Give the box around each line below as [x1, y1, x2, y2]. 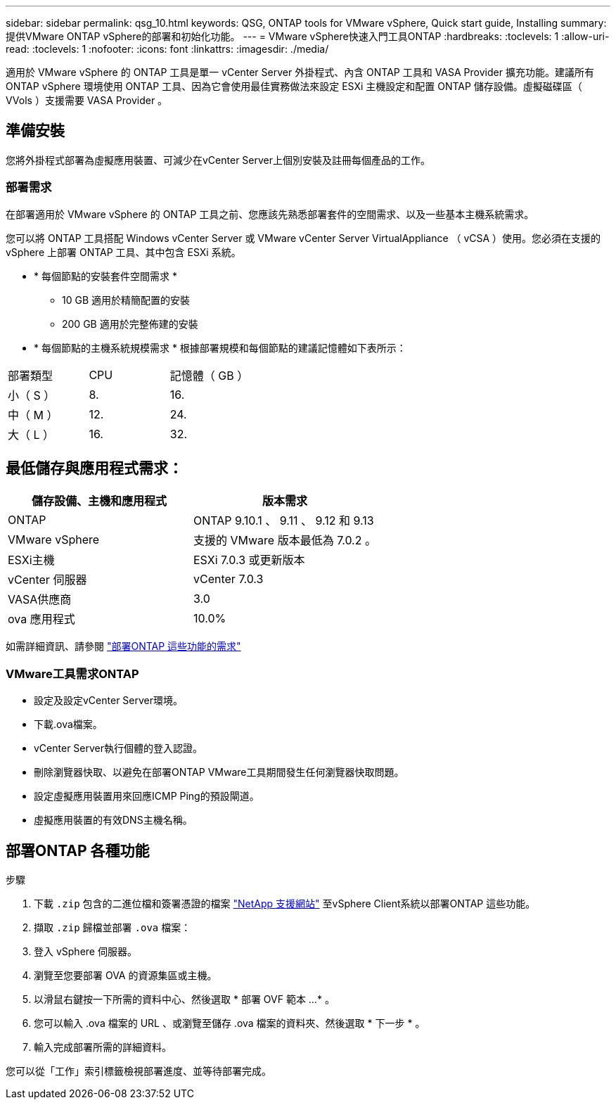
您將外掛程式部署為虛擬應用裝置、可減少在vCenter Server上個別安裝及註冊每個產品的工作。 [6, 153, 431, 166]
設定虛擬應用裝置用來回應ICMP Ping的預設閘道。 [34, 790, 259, 803]
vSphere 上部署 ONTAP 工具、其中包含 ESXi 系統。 [6, 245, 241, 258]
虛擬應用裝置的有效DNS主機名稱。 [34, 814, 193, 826]
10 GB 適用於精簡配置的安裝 [62, 293, 191, 306]
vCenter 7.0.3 [193, 572, 264, 587]
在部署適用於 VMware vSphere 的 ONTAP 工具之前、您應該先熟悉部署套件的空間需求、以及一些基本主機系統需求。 [6, 207, 534, 220]
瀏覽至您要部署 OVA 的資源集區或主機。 [34, 969, 217, 982]
